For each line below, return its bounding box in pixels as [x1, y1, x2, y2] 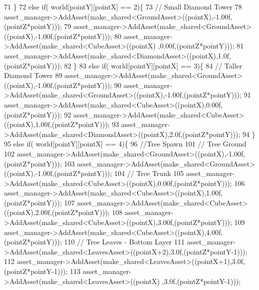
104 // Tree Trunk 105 [114, 168, 184, 178]
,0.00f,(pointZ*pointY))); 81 [158, 40, 244, 51]
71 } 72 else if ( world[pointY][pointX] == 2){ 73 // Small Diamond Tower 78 [4, 1, 242, 11]
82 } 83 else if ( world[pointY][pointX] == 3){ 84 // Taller [64, 60, 242, 70]
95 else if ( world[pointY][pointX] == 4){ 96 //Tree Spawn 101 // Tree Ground [4, 138, 246, 149]
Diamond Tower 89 [4, 70, 62, 80]
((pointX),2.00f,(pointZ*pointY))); [4, 207, 110, 217]
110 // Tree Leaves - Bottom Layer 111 [64, 236, 185, 247]
